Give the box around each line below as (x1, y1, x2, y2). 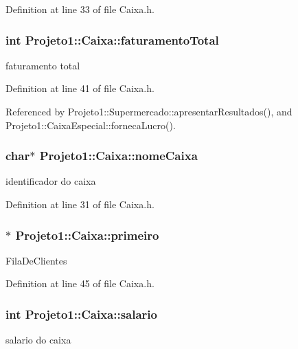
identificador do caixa (5, 174, 96, 188)
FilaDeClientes (5, 253, 67, 267)
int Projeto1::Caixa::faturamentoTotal (5, 31, 219, 48)
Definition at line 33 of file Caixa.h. (5, 2, 154, 16)
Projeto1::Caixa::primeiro (15, 226, 159, 243)
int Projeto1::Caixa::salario (5, 305, 157, 322)
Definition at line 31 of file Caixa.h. (5, 197, 154, 211)
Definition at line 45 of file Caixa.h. (5, 276, 154, 291)
